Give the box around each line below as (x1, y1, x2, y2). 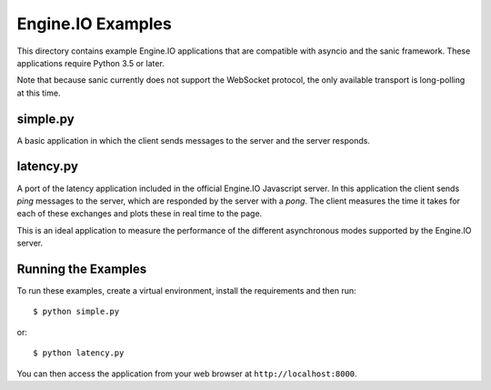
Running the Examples (16, 261, 147, 276)
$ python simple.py (33, 306, 120, 317)
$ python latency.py (33, 348, 125, 358)
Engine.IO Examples (16, 14, 172, 34)
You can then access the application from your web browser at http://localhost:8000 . (16, 368, 358, 379)
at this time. (16, 87, 61, 98)
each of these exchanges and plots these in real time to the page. (16, 208, 263, 219)
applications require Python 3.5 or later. (16, 57, 165, 68)
